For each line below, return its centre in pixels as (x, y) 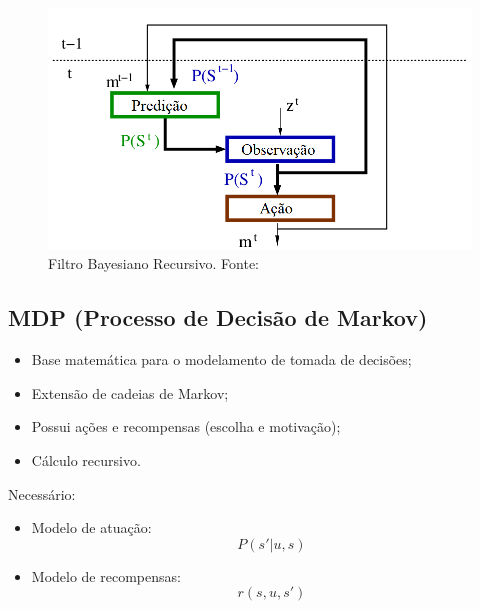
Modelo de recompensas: (106, 575)
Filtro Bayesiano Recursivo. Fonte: (154, 263)
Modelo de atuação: (91, 527)
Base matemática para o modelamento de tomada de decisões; (221, 359)
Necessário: (42, 493)
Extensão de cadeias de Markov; (130, 392)
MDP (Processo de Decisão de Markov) (218, 317)
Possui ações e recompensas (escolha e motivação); (186, 426)
